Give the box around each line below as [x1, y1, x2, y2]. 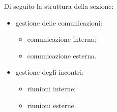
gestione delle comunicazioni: [15, 17, 103, 28]
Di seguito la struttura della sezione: [4, 1, 114, 11]
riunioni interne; [27, 83, 76, 93]
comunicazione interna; [27, 34, 96, 44]
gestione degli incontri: [15, 67, 84, 77]
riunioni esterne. [27, 100, 76, 110]
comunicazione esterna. [27, 50, 97, 60]
